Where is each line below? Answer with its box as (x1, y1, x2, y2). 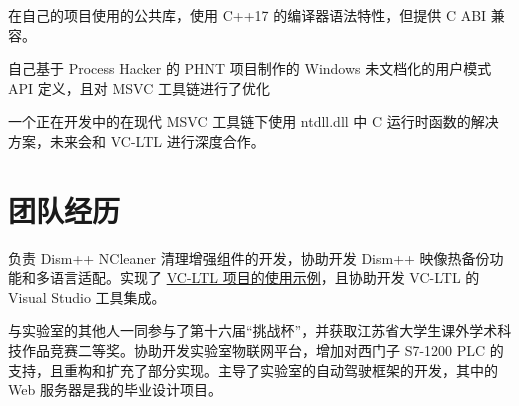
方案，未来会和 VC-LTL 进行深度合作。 (8, 130, 265, 151)
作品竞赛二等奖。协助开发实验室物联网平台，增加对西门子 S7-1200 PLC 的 (21, 340, 504, 361)
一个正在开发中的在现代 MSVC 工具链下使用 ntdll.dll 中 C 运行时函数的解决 (8, 111, 499, 132)
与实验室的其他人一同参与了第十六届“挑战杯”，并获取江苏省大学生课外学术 (8, 320, 498, 341)
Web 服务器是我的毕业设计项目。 (8, 379, 222, 400)
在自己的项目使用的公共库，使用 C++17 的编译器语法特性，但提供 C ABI (8, 5, 487, 25)
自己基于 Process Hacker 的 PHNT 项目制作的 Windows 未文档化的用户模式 (8, 58, 492, 79)
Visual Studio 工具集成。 (8, 286, 166, 307)
